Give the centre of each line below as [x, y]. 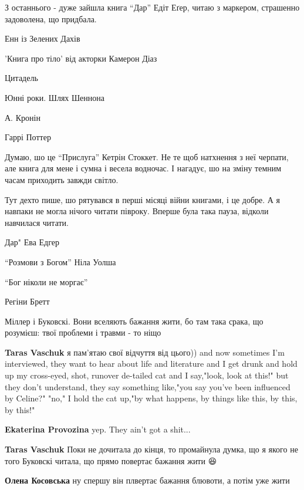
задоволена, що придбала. [51, 18]
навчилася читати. [37, 222]
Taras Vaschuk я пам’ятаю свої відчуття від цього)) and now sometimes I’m [145, 352]
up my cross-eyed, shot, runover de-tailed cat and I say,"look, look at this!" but [147, 375]
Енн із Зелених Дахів [43, 38]
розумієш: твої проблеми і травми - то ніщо [83, 332]
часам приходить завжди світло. [62, 179]
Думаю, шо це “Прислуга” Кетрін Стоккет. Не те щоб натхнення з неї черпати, [147, 156]
